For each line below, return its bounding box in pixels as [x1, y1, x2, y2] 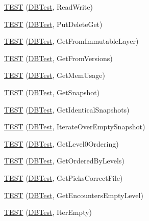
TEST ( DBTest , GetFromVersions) [4, 52, 113, 63]
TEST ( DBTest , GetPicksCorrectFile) [4, 172, 123, 183]
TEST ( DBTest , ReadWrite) [4, 2, 93, 12]
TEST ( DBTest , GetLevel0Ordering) [4, 138, 119, 149]
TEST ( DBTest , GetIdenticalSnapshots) [4, 104, 130, 115]
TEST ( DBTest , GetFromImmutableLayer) [4, 36, 139, 46]
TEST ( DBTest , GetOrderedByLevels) [4, 155, 125, 166]
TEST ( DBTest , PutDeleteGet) [4, 18, 103, 29]
